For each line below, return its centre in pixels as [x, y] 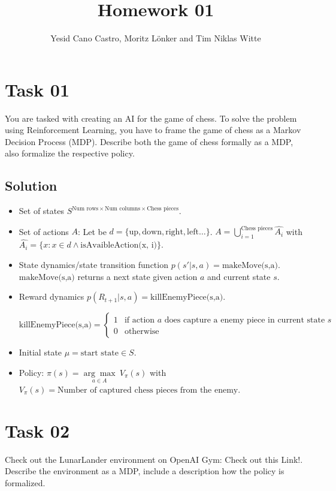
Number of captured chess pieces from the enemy [148, 390]
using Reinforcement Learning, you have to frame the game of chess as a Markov [153, 130]
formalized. [25, 482]
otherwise [142, 332]
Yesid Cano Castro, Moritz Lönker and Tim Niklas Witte [156, 38]
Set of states [41, 211]
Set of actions [44, 231]
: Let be [92, 231]
